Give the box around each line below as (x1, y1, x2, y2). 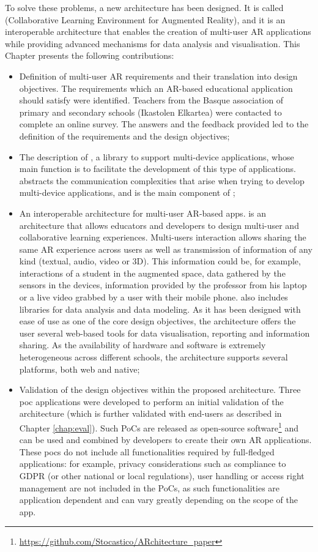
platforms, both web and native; (19, 362, 140, 375)
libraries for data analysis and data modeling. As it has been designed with (19, 302, 301, 315)
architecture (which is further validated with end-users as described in (19, 407, 282, 420)
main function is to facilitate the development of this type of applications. (19, 162, 296, 175)
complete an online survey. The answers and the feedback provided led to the (19, 117, 309, 130)
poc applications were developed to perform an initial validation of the (19, 395, 284, 408)
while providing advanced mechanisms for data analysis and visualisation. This (5, 37, 300, 50)
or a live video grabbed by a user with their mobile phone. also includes (19, 291, 288, 304)
